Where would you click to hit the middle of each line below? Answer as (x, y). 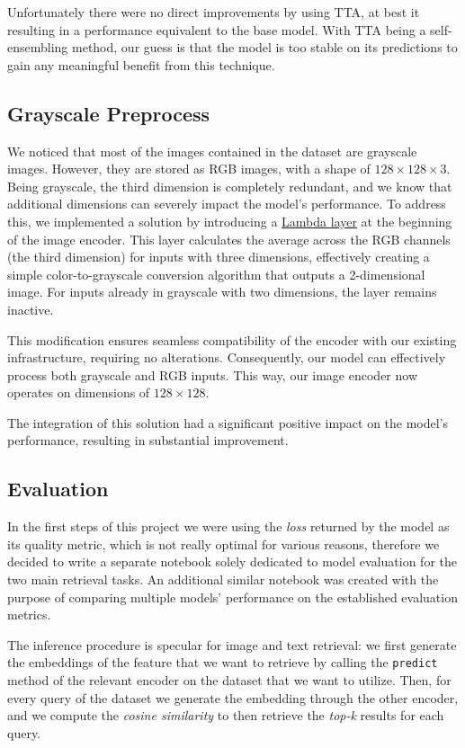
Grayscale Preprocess (109, 113)
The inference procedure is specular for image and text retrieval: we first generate (232, 644)
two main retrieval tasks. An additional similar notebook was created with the (223, 579)
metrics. (29, 614)
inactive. (31, 309)
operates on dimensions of (79, 392)
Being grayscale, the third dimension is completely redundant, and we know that (230, 186)
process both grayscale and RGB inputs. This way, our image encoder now (213, 374)
